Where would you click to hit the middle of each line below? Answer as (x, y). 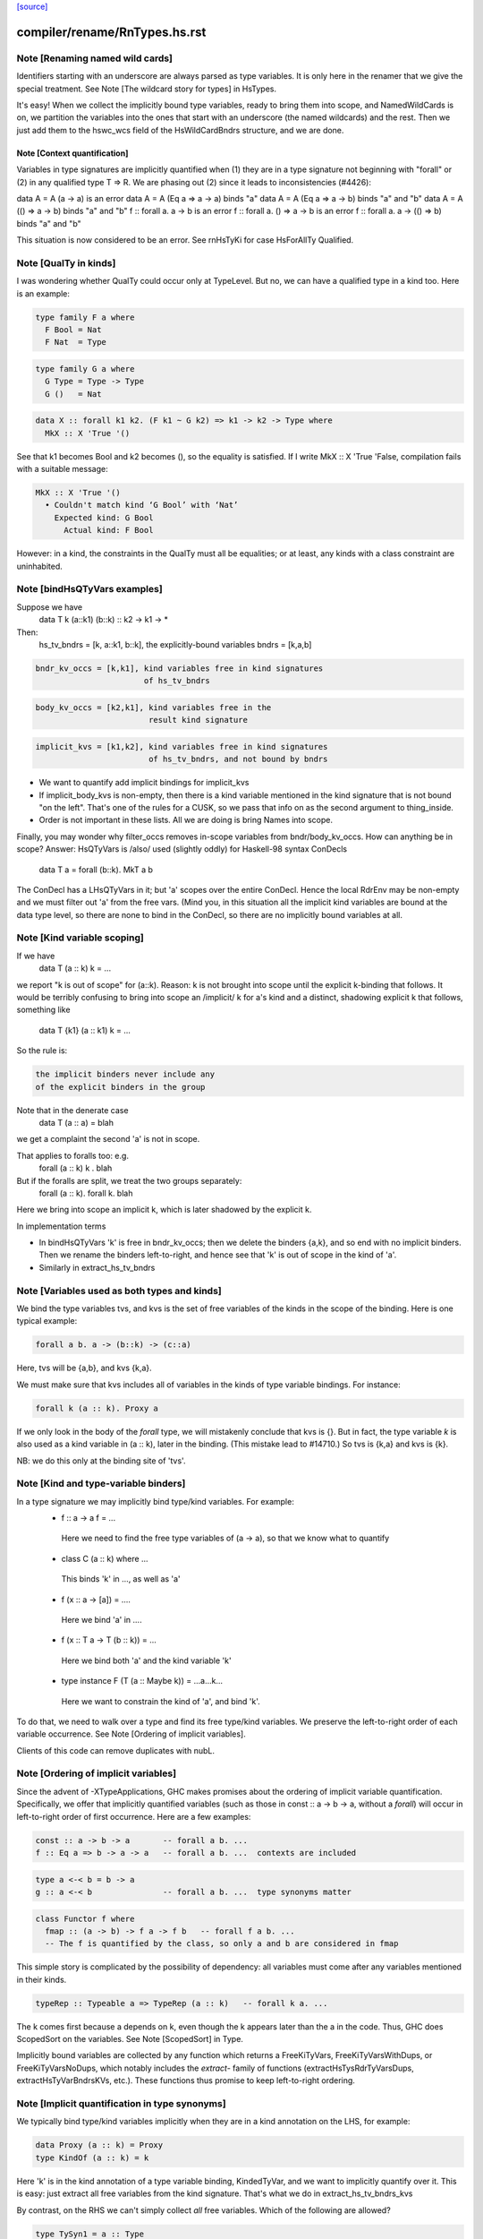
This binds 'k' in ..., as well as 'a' (121, 1579)
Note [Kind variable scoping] (80, 938)
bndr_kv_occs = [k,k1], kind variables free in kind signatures (179, 668)
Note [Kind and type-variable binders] (101, 1484)
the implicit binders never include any (125, 1074)
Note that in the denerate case (72, 1110)
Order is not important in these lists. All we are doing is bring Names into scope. (186, 820)
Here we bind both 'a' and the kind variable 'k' (146, 1660)
